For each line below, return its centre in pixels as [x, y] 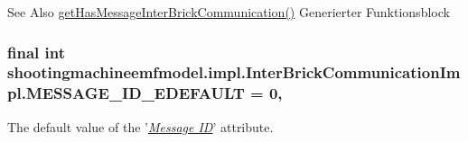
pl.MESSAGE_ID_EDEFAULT [126, 93]
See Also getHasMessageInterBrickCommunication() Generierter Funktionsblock [229, 12]
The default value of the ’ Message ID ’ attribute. [140, 126]
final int [36, 52]
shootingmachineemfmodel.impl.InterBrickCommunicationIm [234, 72]
